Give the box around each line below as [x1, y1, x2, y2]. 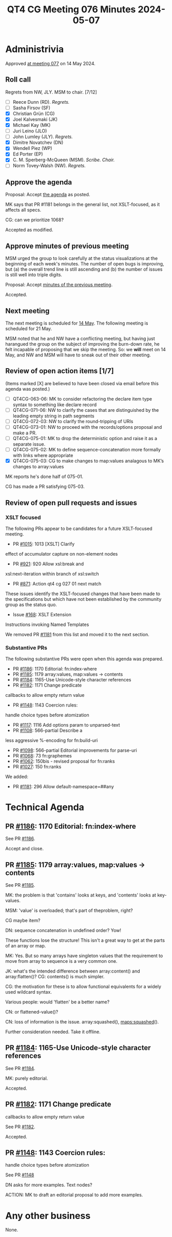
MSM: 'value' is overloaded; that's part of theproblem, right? [5, 907, 133, 914]
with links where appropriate [12, 452, 73, 459]
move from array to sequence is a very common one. [5, 958, 118, 964]
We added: [5, 774, 28, 780]
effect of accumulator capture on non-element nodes [5, 550, 118, 557]
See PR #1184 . [5, 1065, 35, 1071]
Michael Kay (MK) [12, 122, 51, 128]
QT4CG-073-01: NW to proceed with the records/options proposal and [12, 424, 162, 430]
